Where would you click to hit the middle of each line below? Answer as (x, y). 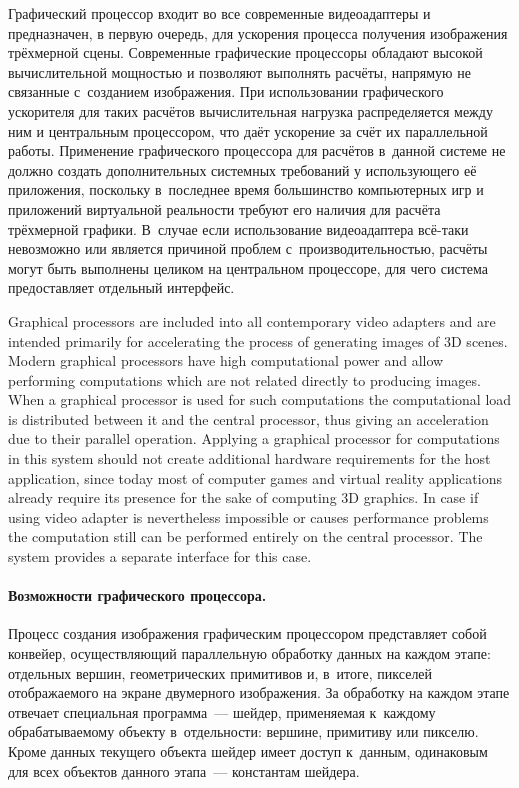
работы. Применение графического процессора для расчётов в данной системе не (257, 150)
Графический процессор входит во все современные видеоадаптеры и (219, 13)
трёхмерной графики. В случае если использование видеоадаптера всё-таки (238, 228)
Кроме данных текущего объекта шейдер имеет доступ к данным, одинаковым (248, 750)
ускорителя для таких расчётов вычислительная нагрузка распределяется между (250, 110)
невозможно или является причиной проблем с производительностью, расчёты (248, 248)
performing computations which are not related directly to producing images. (244, 379)
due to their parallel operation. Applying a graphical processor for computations (254, 438)
